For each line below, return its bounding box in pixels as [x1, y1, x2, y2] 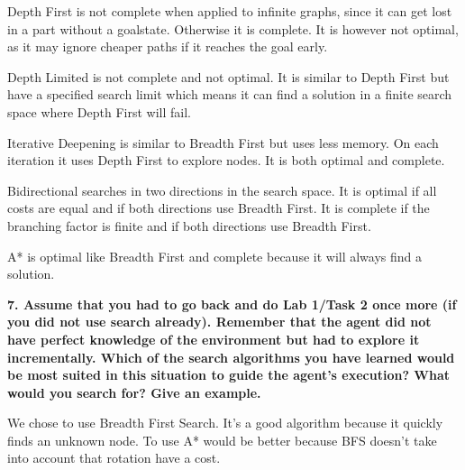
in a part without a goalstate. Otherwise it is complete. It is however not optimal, [7, 19, 459, 38]
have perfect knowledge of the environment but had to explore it [7, 329, 420, 348]
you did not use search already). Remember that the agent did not [7, 312, 432, 331]
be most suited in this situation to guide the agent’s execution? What [7, 365, 451, 384]
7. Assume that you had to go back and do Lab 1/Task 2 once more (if [7, 294, 457, 313]
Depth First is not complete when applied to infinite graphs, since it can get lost [7, 2, 452, 20]
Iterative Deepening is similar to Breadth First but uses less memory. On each [7, 133, 439, 152]
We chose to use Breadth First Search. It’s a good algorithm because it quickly [7, 413, 443, 432]
